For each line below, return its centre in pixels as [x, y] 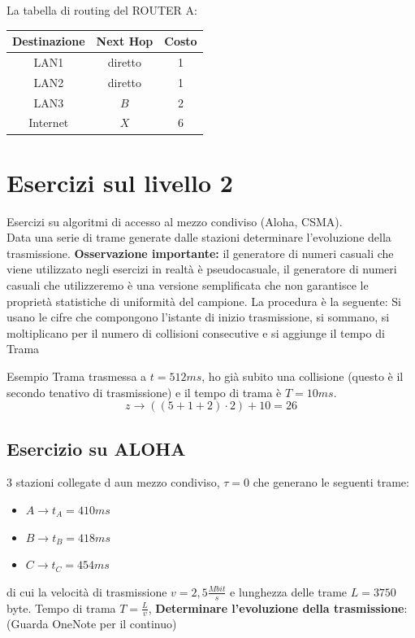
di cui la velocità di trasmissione [87, 591]
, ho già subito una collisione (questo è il [303, 376]
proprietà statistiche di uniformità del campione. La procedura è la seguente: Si [204, 301]
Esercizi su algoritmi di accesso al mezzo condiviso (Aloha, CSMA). [175, 221]
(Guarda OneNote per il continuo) [92, 624]
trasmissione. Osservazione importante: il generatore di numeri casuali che [200, 253]
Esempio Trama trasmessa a [77, 376]
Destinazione [49, 41]
